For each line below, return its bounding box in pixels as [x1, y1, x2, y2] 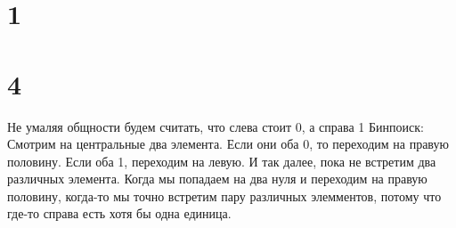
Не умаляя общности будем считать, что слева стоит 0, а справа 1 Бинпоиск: [7, 117, 424, 135]
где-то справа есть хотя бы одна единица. [7, 204, 232, 223]
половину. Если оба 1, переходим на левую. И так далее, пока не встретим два [7, 151, 436, 170]
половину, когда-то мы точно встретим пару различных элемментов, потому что [7, 186, 442, 205]
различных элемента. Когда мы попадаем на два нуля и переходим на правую [7, 169, 427, 188]
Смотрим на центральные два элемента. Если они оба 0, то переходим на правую [7, 134, 449, 153]
